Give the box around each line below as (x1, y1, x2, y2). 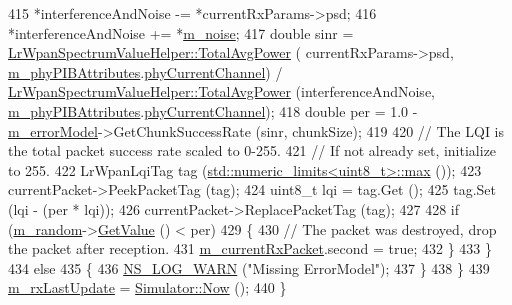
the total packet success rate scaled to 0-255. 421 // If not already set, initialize (8, 140, 497, 161)
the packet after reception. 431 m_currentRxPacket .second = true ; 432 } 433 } (8, 238, 493, 259)
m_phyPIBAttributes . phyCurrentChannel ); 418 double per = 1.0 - (8, 100, 418, 121)
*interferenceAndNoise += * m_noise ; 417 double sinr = (8, 22, 354, 43)
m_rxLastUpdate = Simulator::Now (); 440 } (8, 277, 287, 298)
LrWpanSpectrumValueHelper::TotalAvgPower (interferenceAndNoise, (8, 81, 435, 102)
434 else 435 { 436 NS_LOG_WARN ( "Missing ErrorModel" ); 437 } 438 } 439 (8, 257, 490, 278)
